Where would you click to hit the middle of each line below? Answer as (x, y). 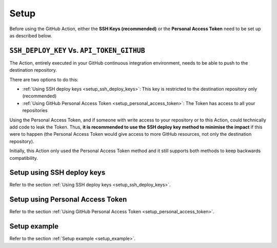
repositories (35, 111)
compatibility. (24, 158)
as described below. (31, 35)
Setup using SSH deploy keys (57, 172)
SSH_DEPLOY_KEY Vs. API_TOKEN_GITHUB (77, 50)
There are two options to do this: (44, 79)
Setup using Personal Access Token (68, 200)
